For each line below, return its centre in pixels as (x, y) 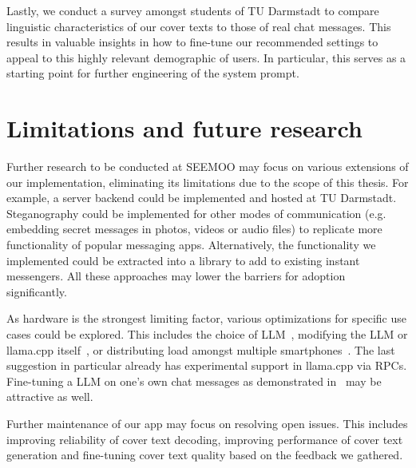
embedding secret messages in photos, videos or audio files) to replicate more (194, 229)
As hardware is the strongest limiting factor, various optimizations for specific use (206, 318)
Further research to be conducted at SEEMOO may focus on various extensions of (208, 167)
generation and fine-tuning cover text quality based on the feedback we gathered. (205, 455)
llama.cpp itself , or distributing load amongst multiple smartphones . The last (201, 349)
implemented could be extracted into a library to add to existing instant (183, 260)
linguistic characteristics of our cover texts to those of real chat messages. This (199, 26)
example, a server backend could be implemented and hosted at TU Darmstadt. (202, 198)
